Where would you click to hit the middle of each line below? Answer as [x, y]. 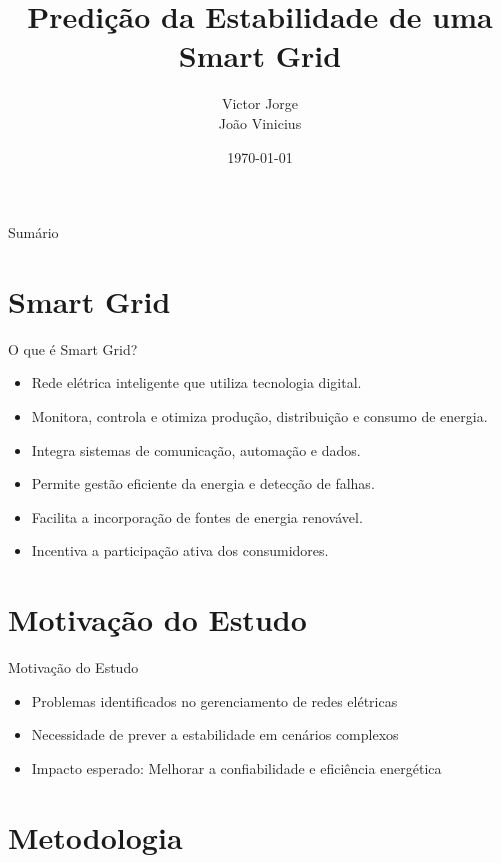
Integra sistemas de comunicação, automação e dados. [196, 449]
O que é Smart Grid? [73, 348]
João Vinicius [260, 122]
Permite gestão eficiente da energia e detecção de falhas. [203, 483]
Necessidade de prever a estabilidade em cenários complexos [215, 734]
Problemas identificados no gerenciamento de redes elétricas [214, 700]
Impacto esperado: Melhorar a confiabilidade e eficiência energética [236, 767]
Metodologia [95, 836]
